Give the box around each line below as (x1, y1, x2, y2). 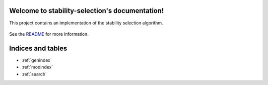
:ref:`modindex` (21, 64, 53, 70)
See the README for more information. (9, 31, 89, 37)
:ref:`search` (21, 71, 47, 77)
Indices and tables (9, 44, 67, 52)
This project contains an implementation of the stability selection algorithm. (9, 20, 163, 26)
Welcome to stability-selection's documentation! (9, 6, 164, 15)
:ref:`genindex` (21, 57, 52, 63)
